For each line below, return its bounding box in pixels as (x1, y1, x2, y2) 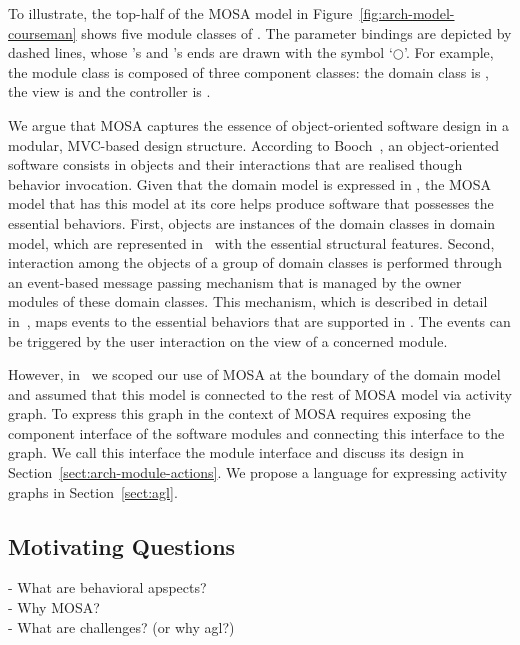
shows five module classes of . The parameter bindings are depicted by (81, 22, 512, 43)
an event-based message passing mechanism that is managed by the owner (8, 271, 462, 292)
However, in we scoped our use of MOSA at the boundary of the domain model (8, 364, 501, 385)
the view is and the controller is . (8, 81, 211, 102)
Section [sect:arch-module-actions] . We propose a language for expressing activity (8, 462, 508, 483)
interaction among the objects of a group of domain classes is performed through (8, 252, 503, 273)
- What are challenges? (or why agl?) (8, 616, 235, 637)
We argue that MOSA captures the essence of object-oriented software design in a (8, 114, 510, 135)
